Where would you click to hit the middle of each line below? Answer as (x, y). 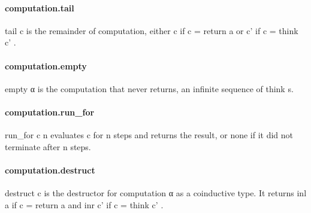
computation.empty (46, 66)
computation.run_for (50, 112)
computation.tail (40, 7)
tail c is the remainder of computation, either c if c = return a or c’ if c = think (152, 30)
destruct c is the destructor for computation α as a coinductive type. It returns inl (156, 193)
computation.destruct (50, 170)
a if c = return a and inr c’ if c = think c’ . (84, 204)
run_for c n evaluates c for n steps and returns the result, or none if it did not (149, 135)
